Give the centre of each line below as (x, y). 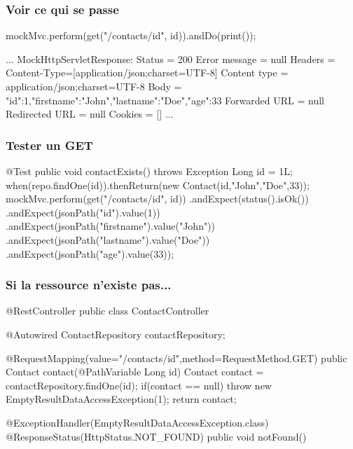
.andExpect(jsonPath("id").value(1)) (83, 212)
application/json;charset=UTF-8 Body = (94, 86)
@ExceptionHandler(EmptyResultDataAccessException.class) (137, 422)
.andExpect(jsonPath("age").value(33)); (90, 253)
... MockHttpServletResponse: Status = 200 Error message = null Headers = (171, 58)
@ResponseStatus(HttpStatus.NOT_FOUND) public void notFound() (156, 436)
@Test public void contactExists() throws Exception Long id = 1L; (149, 171)
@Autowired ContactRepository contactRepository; (116, 334)
